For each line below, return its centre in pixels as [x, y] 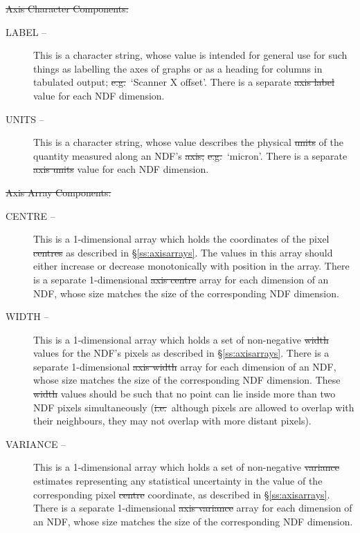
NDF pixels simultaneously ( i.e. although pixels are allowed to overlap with [194, 407]
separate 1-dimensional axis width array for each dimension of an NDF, [185, 366]
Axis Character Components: [67, 8]
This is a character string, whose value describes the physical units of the [188, 142]
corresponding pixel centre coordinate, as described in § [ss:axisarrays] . [182, 494]
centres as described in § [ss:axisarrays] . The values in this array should [183, 252]
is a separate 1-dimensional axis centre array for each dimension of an [181, 279]
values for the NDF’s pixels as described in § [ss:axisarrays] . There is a [181, 353]
